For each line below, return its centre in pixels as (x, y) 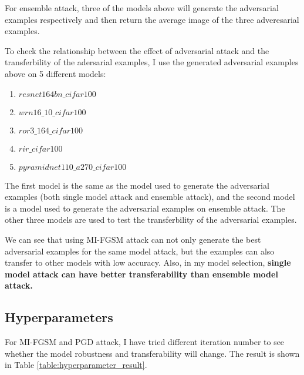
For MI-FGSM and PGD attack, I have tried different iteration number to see (145, 342)
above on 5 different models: (55, 73)
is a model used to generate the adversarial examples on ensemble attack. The (145, 208)
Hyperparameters (59, 317)
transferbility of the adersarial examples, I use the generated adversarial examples (152, 62)
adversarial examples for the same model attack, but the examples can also (140, 251)
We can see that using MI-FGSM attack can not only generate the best (133, 239)
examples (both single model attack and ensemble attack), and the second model (150, 197)
